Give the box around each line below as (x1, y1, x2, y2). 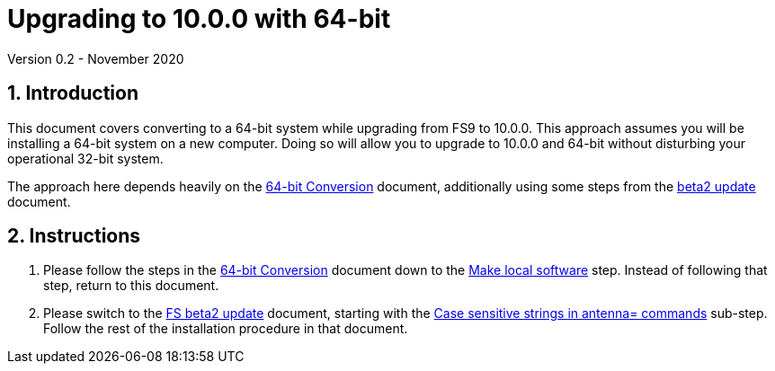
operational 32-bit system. (7, 150, 164, 166)
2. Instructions (7, 225, 141, 248)
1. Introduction (7, 82, 138, 105)
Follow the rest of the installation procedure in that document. (43, 321, 408, 337)
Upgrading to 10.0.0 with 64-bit (7, 4, 391, 34)
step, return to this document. (43, 278, 219, 294)
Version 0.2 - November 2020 (7, 50, 184, 66)
